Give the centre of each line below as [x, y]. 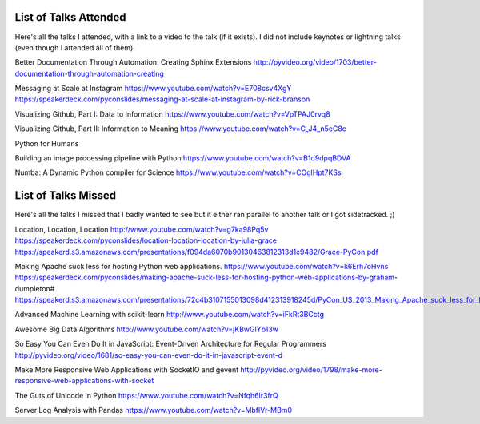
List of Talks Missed [66, 196]
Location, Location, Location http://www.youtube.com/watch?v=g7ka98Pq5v [142, 229]
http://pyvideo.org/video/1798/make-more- [312, 370]
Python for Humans [47, 143]
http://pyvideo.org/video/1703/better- [315, 62]
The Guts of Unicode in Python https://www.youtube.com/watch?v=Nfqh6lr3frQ [147, 395]
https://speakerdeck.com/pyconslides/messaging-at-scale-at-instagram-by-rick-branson [162, 99]
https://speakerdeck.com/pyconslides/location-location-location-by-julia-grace [146, 240]
